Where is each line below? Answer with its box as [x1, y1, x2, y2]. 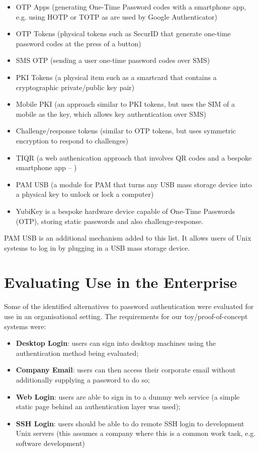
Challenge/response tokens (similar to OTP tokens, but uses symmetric [16, 125, 236, 136]
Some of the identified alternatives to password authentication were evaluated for [4, 301, 254, 312]
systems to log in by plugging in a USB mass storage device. [4, 242, 190, 253]
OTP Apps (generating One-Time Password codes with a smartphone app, [16, 2, 246, 12]
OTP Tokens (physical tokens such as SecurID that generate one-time [16, 28, 231, 39]
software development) [16, 437, 85, 448]
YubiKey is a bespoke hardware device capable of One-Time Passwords [16, 205, 235, 216]
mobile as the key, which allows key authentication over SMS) [16, 108, 206, 119]
